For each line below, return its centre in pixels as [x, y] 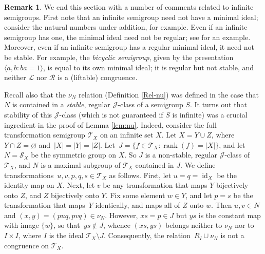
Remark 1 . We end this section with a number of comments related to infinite [129, 7]
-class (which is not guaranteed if [111, 114]
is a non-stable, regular [181, 155]
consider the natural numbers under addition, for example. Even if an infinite [126, 27]
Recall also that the [35, 94]
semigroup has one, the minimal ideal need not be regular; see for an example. [127, 37]
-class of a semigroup [150, 104]
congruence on [27, 245]
